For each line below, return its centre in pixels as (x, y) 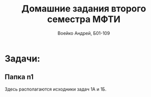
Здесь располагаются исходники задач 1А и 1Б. (55, 89)
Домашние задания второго (84, 9)
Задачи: (23, 58)
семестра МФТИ (84, 19)
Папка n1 (19, 77)
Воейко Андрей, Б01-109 (84, 33)
